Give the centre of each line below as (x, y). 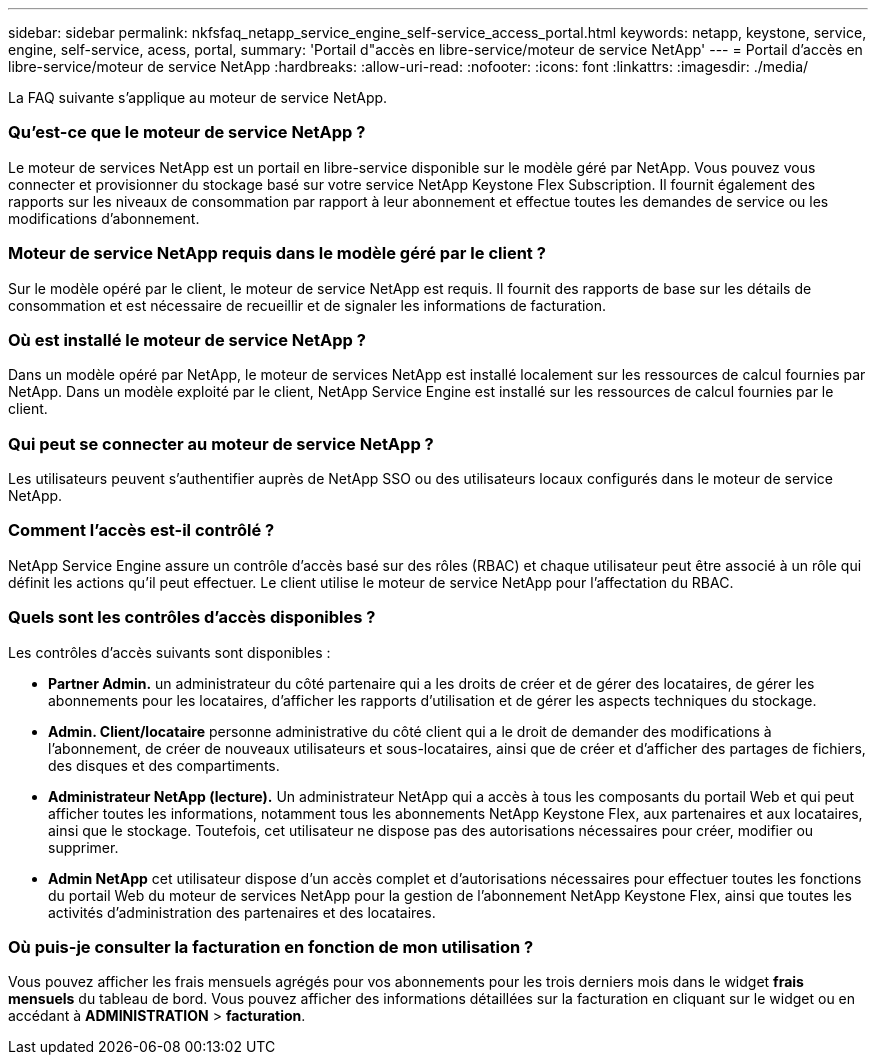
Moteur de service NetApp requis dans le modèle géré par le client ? (277, 253)
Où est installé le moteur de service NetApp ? (187, 339)
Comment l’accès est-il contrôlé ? (141, 530)
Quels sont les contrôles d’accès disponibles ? (192, 617)
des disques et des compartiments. (164, 765)
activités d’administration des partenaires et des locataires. (242, 912)
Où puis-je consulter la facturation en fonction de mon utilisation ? (271, 946)
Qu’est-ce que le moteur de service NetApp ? (187, 132)
